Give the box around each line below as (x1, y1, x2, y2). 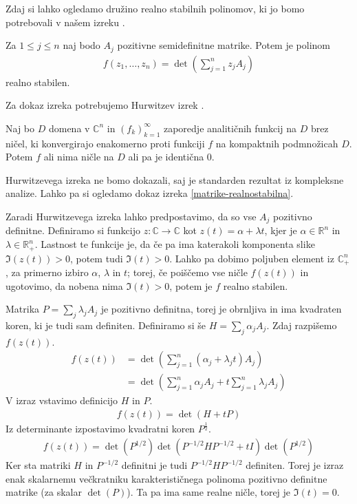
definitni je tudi (121, 458, 188, 472)
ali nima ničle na (43, 149, 114, 164)
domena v (48, 120, 90, 135)
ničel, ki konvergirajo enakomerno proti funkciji (6, 136, 205, 150)
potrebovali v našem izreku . (6, 14, 125, 29)
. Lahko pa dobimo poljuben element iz (169, 251, 334, 265)
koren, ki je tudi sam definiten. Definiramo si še (6, 317, 206, 332)
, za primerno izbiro (6, 264, 89, 279)
